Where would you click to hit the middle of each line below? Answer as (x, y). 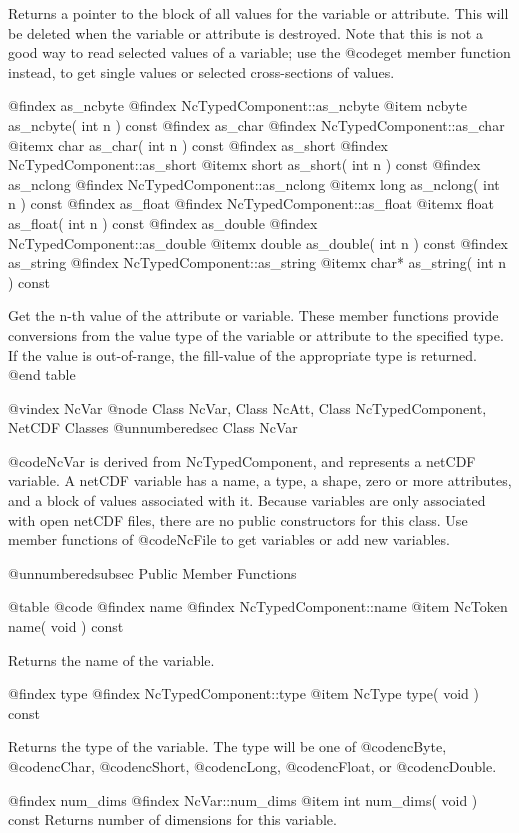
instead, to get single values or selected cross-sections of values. (201, 71)
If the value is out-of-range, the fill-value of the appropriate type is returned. (242, 354)
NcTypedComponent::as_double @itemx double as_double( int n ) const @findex (258, 242)
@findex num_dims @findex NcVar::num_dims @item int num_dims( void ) (243, 799)
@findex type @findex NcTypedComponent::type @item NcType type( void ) (243, 693)
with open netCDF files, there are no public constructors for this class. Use (238, 519)
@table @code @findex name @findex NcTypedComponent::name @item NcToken (258, 606)
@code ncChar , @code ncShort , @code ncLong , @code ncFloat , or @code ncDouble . (252, 766)
